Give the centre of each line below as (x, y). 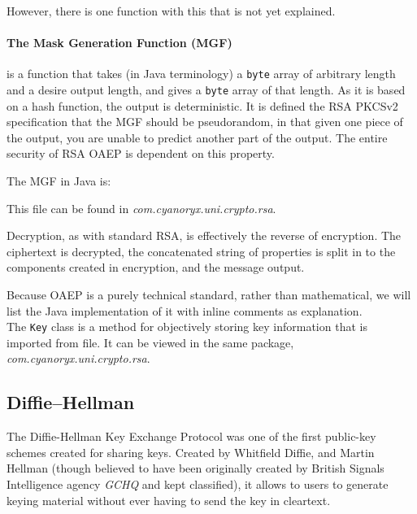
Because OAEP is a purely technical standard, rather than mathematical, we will (209, 295)
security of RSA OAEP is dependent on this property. (141, 153)
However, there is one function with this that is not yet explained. (171, 11)
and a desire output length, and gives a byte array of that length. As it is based (206, 90)
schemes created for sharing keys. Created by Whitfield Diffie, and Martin (191, 452)
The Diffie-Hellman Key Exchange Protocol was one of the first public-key (191, 436)
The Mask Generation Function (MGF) (119, 43)
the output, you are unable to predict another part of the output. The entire (197, 137)
